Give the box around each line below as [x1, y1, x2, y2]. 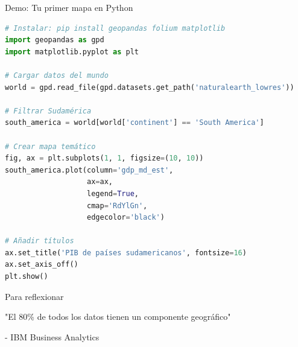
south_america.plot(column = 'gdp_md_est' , [5, 165, 174, 174]
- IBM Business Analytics [5, 330, 100, 343]
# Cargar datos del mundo [5, 71, 109, 80]
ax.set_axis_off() [5, 260, 78, 269]
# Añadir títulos [5, 237, 74, 246]
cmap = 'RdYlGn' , [87, 201, 148, 210]
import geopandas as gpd [5, 36, 104, 45]
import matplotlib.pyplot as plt [5, 47, 139, 56]
